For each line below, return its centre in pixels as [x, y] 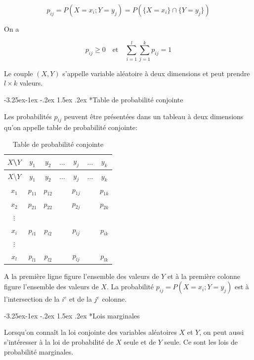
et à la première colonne [204, 276]
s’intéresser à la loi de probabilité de [59, 342]
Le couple [19, 73]
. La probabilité [130, 287]
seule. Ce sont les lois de [201, 342]
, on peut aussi [222, 332]
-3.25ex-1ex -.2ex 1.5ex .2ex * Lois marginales [72, 315]
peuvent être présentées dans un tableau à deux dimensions [154, 116]
